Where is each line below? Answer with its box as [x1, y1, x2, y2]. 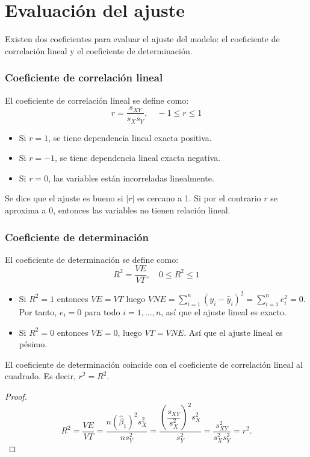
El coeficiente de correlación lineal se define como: [5, 93, 189, 106]
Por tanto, [19, 305, 57, 318]
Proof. [5, 389, 27, 402]
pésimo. [19, 338, 48, 350]
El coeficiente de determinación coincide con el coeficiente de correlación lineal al [5, 358, 303, 370]
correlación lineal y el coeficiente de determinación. [5, 44, 193, 57]
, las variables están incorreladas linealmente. [48, 171, 214, 184]
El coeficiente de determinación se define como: [5, 253, 179, 265]
